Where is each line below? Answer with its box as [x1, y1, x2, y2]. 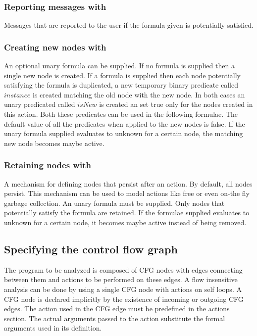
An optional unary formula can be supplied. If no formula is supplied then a [4, 60, 235, 71]
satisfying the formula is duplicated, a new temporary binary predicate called [4, 80, 238, 90]
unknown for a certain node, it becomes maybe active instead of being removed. [4, 217, 247, 227]
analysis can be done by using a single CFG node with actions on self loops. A [4, 284, 242, 294]
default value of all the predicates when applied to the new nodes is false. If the [4, 118, 245, 129]
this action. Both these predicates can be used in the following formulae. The [4, 109, 238, 119]
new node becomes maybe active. [4, 138, 104, 148]
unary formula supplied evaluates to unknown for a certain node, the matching [4, 128, 243, 139]
